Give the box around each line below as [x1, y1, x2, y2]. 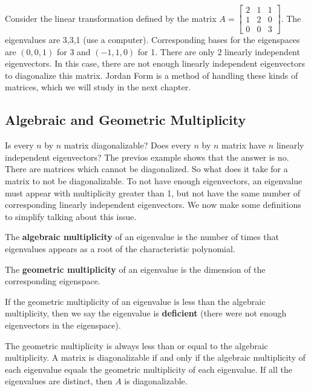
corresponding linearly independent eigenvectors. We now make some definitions [5, 198, 301, 211]
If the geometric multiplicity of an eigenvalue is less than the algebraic [5, 295, 266, 307]
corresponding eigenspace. [5, 275, 100, 287]
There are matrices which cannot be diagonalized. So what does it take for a [5, 162, 288, 175]
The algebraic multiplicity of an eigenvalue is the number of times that [5, 230, 279, 243]
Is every [5, 139, 34, 152]
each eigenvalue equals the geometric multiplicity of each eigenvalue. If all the [5, 363, 292, 375]
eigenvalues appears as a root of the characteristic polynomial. [5, 242, 235, 255]
